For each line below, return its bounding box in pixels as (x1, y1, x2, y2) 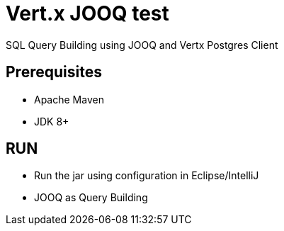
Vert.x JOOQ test (6, 1, 169, 26)
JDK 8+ (34, 115, 69, 128)
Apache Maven (34, 93, 104, 106)
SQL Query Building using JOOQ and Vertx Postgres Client (6, 38, 278, 51)
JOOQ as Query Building (34, 191, 148, 204)
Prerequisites (6, 63, 102, 81)
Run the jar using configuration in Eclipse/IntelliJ (34, 169, 259, 182)
